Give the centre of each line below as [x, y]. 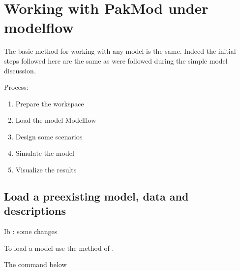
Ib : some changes [31, 231]
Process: [16, 87]
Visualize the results [46, 170]
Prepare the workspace [50, 103]
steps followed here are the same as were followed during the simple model [116, 60]
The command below [35, 264]
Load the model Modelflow [56, 120]
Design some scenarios [49, 136]
